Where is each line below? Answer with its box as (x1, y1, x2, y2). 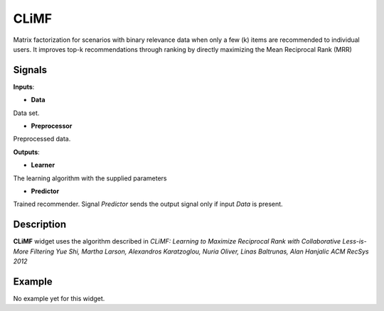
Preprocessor (31, 121, 73, 131)
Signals (13, 64, 48, 76)
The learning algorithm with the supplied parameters (13, 174, 167, 182)
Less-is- (342, 237, 367, 246)
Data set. (13, 109, 40, 117)
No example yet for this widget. (13, 294, 105, 302)
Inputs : (13, 82, 35, 91)
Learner (31, 160, 55, 170)
